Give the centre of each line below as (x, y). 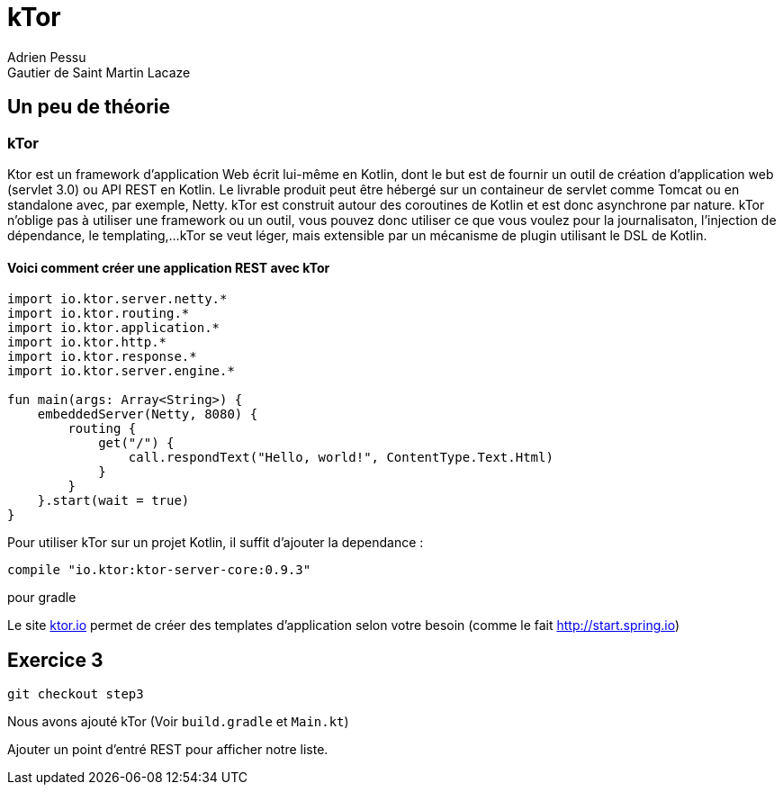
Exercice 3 (55, 660)
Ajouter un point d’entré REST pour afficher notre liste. (168, 750)
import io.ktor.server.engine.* (121, 371)
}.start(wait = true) (113, 501)
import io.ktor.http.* (87, 342)
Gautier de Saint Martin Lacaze (99, 72)
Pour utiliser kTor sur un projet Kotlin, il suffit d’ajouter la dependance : (216, 543)
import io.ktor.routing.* (99, 314)
